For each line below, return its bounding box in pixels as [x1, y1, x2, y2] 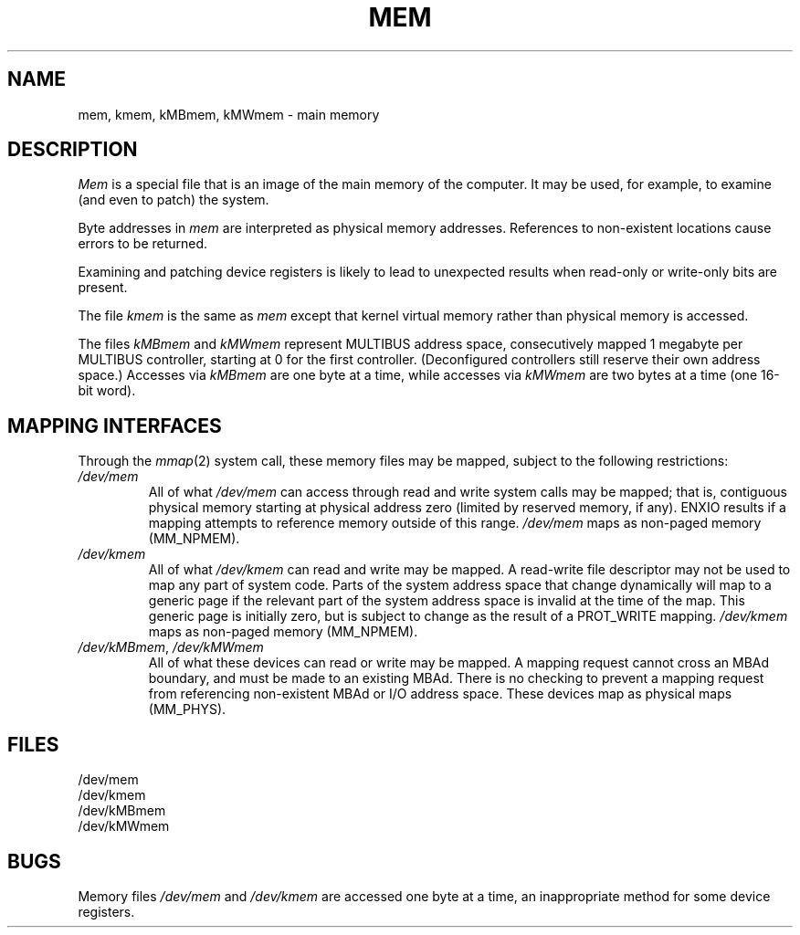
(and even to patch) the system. [78, 192, 269, 208]
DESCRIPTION [7, 138, 138, 162]
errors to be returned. [78, 236, 208, 252]
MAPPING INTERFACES [7, 414, 222, 437]
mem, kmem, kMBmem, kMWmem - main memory [78, 106, 380, 122]
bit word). [78, 383, 136, 399]
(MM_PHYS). [148, 701, 226, 718]
